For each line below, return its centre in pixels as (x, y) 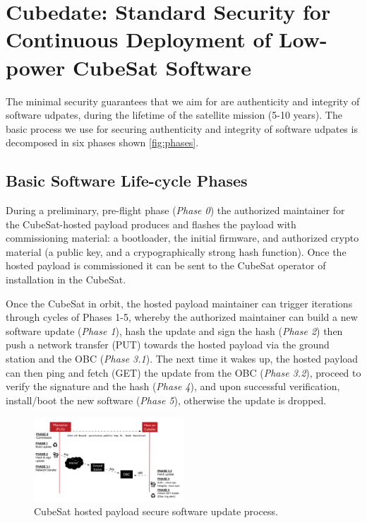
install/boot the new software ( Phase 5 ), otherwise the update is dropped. (166, 400)
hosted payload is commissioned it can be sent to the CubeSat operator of (166, 265)
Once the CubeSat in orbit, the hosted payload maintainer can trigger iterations (179, 303)
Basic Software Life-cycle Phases (127, 181)
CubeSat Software (162, 67)
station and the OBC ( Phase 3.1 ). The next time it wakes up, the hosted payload (182, 359)
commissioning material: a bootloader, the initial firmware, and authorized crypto (182, 238)
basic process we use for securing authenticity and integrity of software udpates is (182, 128)
